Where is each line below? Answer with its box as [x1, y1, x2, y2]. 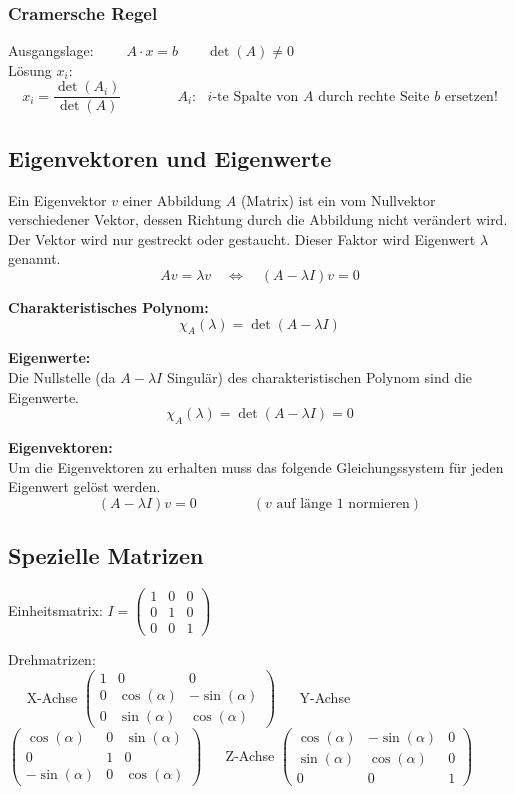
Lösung [8, 59, 52, 80]
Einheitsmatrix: [8, 599, 103, 620]
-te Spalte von [212, 89, 299, 104]
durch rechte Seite [318, 89, 430, 104]
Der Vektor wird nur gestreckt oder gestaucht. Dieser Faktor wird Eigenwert [8, 228, 476, 249]
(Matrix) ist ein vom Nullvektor [240, 189, 436, 210]
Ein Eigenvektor [8, 189, 107, 210]
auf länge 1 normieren [276, 496, 410, 511]
